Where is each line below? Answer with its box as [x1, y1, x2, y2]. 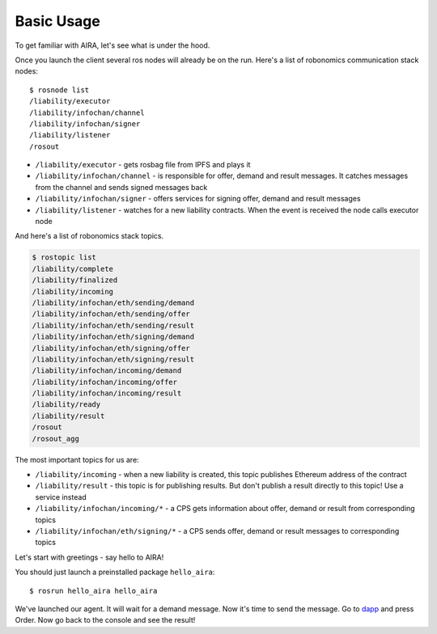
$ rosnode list [29, 85, 90, 95]
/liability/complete [32, 264, 113, 273]
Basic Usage [15, 12, 100, 30]
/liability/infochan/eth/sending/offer [32, 310, 190, 319]
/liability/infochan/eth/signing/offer [32, 344, 190, 353]
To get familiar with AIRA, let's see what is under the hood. [15, 40, 210, 50]
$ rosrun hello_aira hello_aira [29, 586, 158, 595]
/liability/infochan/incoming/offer [32, 377, 178, 387]
